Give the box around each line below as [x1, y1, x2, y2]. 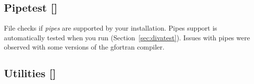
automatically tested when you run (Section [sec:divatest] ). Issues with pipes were [4, 32, 250, 42]
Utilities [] [4, 66, 56, 81]
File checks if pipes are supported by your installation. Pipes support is [4, 23, 217, 33]
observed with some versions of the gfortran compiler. [4, 42, 164, 52]
